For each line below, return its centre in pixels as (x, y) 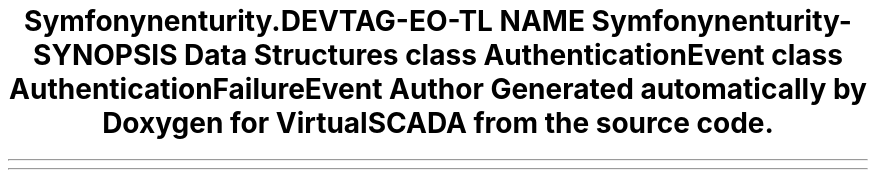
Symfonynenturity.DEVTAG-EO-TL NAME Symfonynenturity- (438, 21)
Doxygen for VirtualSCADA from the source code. (438, 123)
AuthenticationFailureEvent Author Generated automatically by (438, 89)
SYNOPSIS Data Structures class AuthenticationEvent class (438, 55)
